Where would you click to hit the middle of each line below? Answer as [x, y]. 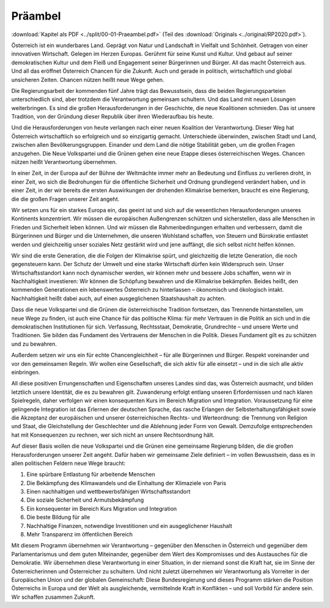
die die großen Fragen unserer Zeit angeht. [65, 199]
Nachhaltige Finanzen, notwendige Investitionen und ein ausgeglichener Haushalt [129, 525]
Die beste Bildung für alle [58, 517]
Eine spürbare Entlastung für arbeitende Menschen [91, 475]
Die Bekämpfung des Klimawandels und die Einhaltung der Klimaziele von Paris [126, 483]
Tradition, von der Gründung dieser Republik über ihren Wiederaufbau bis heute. [112, 117]
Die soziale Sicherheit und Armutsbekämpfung [85, 500]
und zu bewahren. [34, 344]
